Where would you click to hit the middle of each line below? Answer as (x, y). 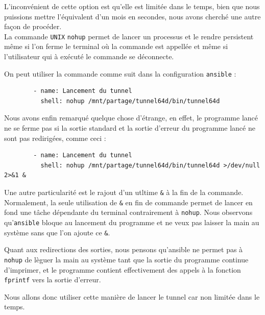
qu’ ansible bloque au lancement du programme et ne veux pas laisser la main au (132, 222)
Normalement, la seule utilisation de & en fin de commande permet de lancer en (128, 202)
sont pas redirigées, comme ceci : (55, 138)
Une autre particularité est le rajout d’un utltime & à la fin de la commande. (124, 192)
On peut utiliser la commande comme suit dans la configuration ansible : (120, 73)
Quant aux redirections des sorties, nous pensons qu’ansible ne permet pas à (124, 249)
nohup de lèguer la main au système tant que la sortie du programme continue (126, 259)
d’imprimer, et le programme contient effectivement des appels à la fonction (123, 269)
